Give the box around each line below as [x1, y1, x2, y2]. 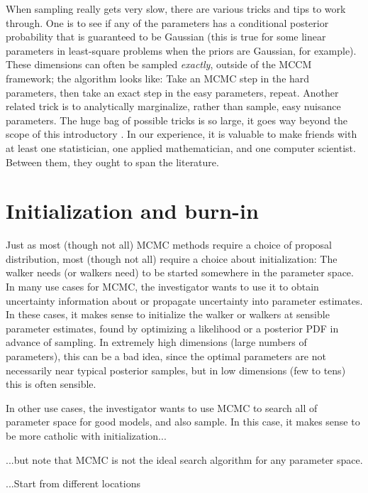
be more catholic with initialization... [6, 428, 167, 443]
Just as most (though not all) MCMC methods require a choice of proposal [6, 237, 332, 252]
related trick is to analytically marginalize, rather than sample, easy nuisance [6, 99, 341, 114]
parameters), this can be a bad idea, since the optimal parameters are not [6, 349, 326, 363]
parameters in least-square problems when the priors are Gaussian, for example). [6, 43, 357, 58]
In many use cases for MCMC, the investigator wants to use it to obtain [6, 279, 319, 294]
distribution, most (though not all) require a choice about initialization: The [6, 251, 338, 266]
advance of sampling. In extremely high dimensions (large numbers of [6, 335, 307, 350]
